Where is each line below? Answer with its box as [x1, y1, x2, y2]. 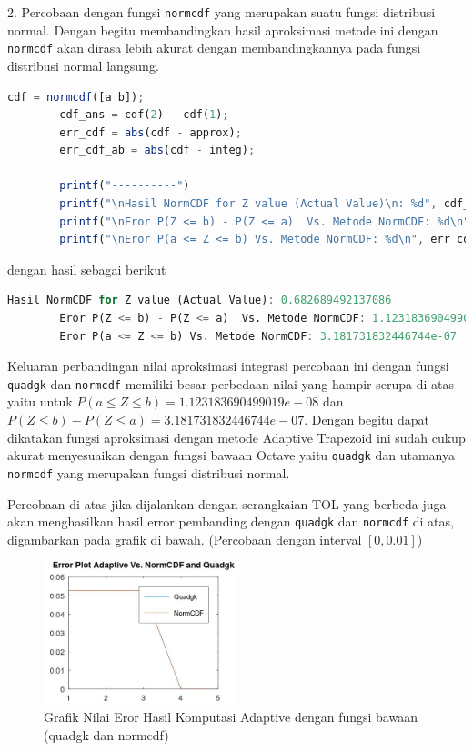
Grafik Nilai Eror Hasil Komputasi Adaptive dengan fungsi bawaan [44, 707, 418, 726]
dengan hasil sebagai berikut [7, 259, 166, 278]
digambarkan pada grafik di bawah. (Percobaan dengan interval [7, 529, 362, 548]
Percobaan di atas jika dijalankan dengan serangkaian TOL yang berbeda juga [7, 494, 447, 513]
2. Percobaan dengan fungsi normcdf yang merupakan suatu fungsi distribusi [7, 3, 436, 21]
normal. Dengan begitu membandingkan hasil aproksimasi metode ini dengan [7, 20, 438, 39]
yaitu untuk [7, 392, 73, 411]
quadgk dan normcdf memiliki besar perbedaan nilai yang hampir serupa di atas [7, 374, 454, 393]
